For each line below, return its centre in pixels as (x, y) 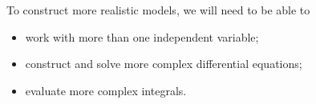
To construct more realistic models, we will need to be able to (158, 10)
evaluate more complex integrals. (106, 90)
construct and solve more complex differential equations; (164, 64)
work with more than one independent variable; (142, 36)
